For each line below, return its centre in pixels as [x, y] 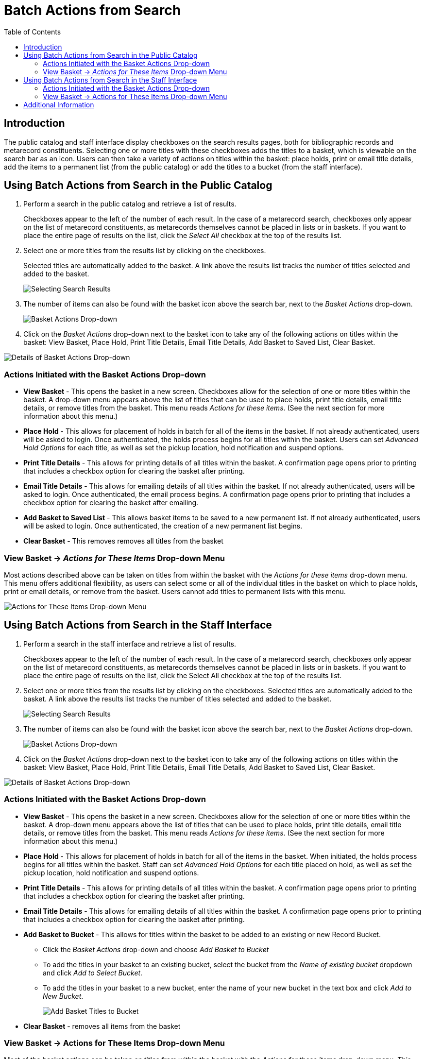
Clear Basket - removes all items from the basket [102, 1026]
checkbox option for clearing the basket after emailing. [111, 503]
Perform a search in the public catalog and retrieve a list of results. [130, 204]
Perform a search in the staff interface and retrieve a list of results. [130, 644]
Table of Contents [33, 32]
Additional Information [59, 104]
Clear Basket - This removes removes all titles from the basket [123, 541]
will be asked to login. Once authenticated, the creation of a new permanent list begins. [163, 526]
